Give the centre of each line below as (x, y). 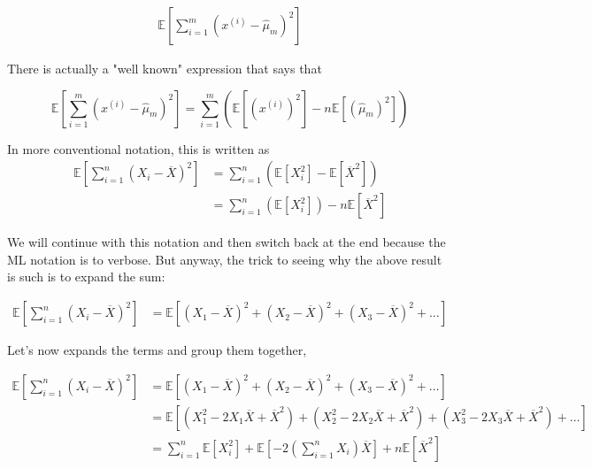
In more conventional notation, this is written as (138, 148)
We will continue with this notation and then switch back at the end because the (227, 242)
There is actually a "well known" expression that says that (165, 69)
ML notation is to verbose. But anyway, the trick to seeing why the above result (225, 259)
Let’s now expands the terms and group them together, (157, 350)
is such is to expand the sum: (86, 277)
